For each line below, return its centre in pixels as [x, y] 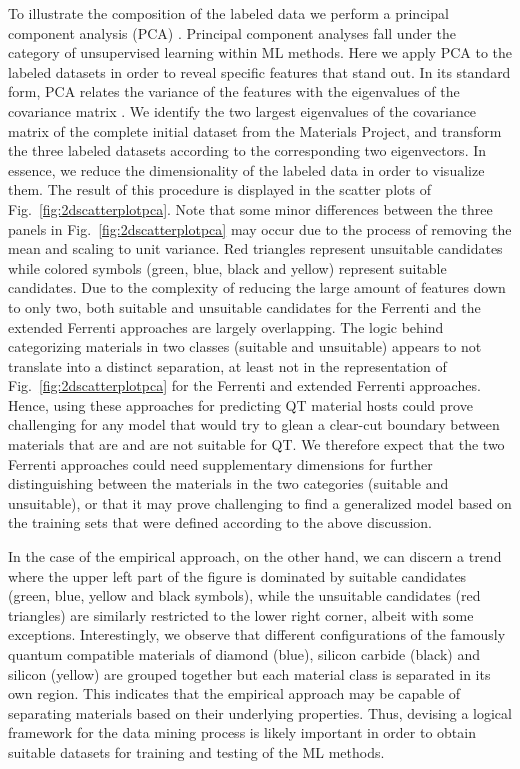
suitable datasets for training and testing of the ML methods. [196, 751]
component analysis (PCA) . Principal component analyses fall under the [232, 32]
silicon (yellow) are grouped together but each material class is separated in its [249, 673]
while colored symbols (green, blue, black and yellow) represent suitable [227, 267]
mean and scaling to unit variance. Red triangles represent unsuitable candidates [255, 248]
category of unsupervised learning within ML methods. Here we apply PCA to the [260, 52]
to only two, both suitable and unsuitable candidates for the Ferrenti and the [244, 306]
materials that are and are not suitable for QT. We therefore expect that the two [256, 444]
